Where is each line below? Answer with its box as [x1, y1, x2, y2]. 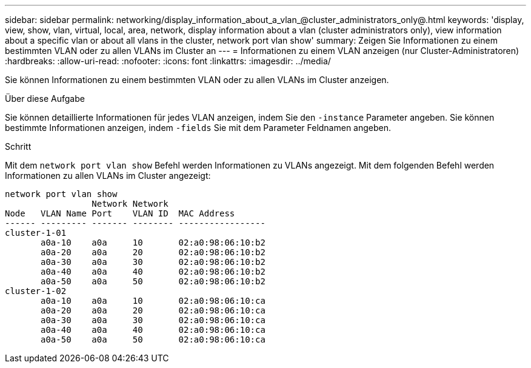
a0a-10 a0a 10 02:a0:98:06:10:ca [41, 296, 265, 306]
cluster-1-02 [5, 286, 67, 296]
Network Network [92, 199, 169, 209]
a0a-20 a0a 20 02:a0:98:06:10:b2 [41, 247, 265, 257]
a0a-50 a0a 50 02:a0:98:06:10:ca [41, 335, 265, 344]
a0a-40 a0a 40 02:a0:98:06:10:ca [41, 325, 265, 335]
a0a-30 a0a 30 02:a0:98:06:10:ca [41, 315, 265, 325]
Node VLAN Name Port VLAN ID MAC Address [5, 209, 235, 218]
